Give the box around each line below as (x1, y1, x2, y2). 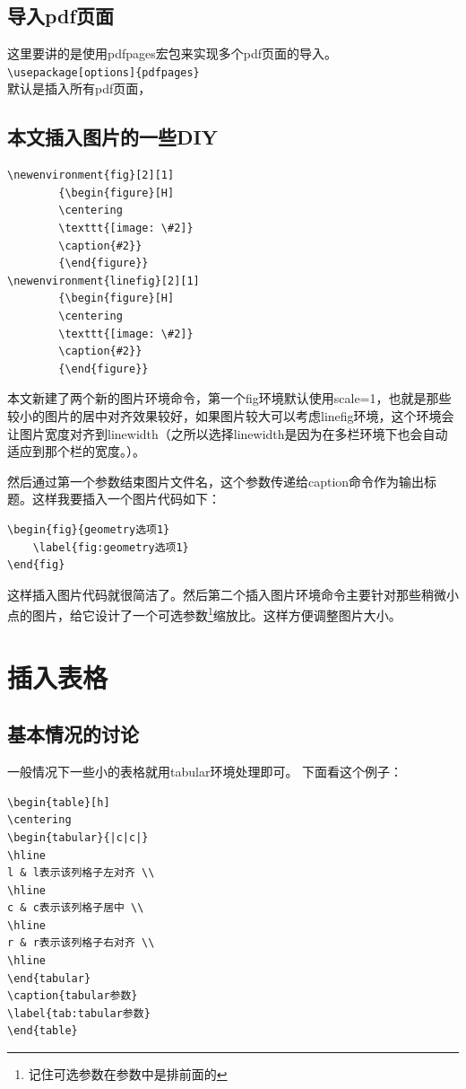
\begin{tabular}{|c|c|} (7, 830, 149, 844)
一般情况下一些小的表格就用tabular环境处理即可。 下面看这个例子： (7, 762, 403, 781)
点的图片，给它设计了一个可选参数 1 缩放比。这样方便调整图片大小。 (7, 603, 401, 624)
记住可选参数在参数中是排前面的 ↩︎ (28, 1065, 228, 1084)
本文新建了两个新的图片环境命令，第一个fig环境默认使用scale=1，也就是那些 (7, 389, 452, 408)
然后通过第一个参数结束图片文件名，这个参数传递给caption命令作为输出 (7, 471, 425, 490)
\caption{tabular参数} (7, 989, 138, 1003)
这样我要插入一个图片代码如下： (31, 489, 220, 508)
